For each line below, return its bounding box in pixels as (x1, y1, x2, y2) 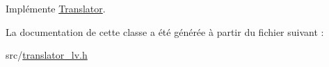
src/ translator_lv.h (6, 48, 88, 62)
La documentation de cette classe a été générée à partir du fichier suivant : (6, 24, 324, 39)
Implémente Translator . (6, 1, 106, 15)
